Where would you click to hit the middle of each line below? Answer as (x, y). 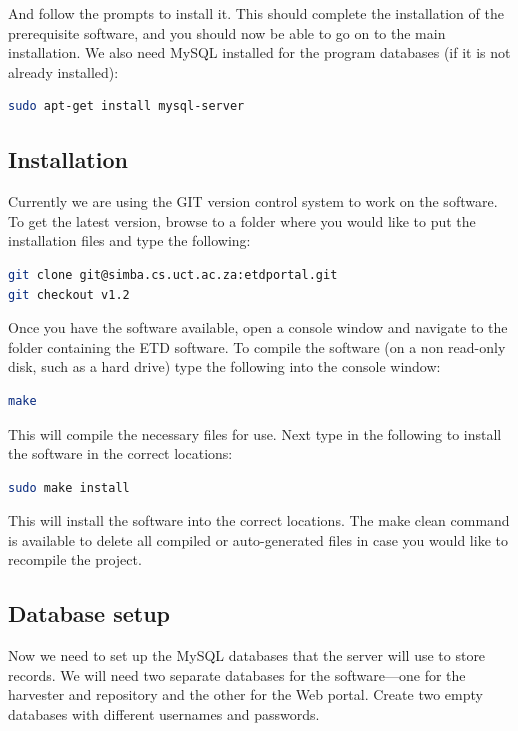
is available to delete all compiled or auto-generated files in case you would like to (258, 539)
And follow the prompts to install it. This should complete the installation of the (256, 13)
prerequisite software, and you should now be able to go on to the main (227, 32)
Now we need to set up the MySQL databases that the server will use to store (247, 655)
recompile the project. (75, 559)
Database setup (89, 613)
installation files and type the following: (129, 240)
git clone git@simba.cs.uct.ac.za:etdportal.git (173, 274)
